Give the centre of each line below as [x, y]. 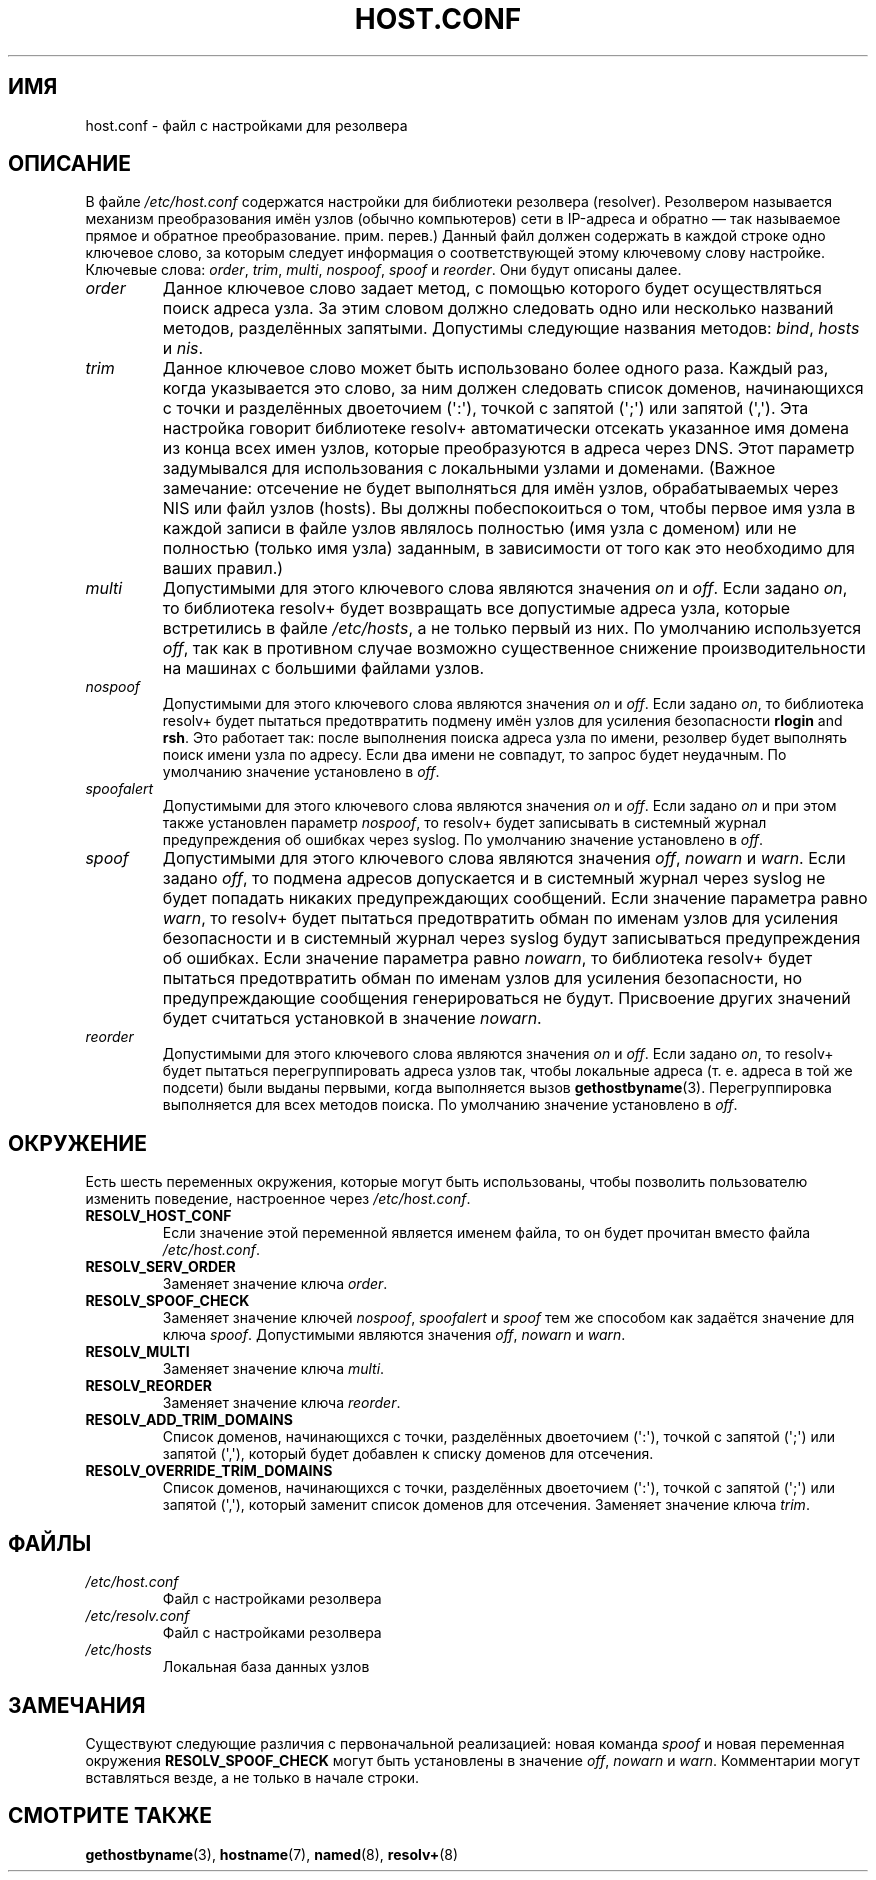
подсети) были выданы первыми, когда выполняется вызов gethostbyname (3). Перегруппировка [497, 1088]
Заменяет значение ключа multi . [273, 1369]
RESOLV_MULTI [137, 1352]
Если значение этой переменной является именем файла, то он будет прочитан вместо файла [486, 1233]
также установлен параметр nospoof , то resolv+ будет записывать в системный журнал [464, 823]
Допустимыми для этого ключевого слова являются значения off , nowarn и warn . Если [504, 858]
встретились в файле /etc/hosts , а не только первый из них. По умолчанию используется [512, 628]
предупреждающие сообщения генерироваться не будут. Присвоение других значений [506, 998]
